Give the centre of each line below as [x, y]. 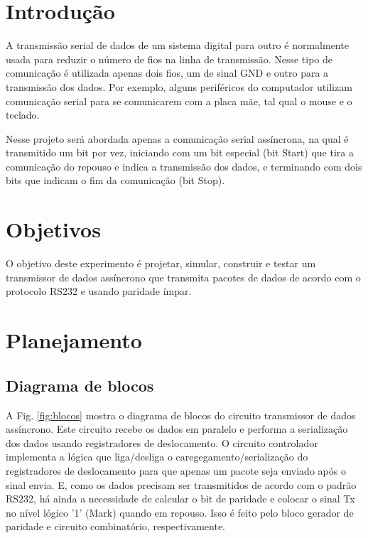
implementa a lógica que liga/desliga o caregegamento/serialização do [157, 457]
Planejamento [74, 340]
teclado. [23, 115]
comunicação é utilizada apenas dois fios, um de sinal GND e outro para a [167, 73]
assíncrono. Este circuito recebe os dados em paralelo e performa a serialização [177, 429]
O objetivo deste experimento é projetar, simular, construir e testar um [161, 263]
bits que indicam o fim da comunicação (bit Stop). [115, 180]
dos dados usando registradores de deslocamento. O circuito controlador [162, 442]
